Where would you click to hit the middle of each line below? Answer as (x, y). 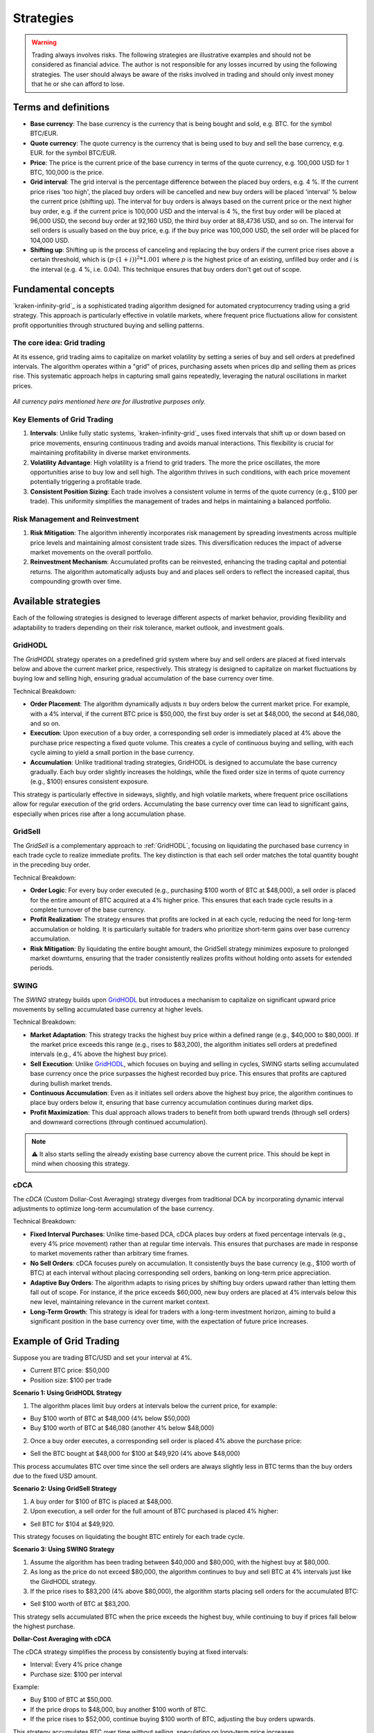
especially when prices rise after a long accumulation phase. (99, 814)
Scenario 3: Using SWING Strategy (64, 1549)
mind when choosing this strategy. (81, 1164)
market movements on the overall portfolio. (91, 552)
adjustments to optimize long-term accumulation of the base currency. (114, 1208)
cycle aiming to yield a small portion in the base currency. (112, 753)
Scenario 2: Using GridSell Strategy (65, 1489)
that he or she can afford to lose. (78, 84)
